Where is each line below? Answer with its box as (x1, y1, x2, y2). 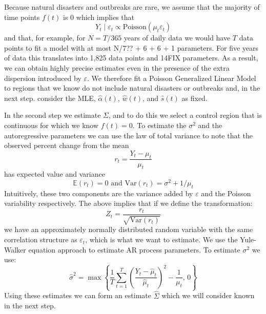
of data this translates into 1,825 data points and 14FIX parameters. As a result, (4, 52, 258, 63)
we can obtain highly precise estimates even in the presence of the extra (4, 62, 230, 73)
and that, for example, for (4, 32, 86, 43)
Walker (4, 244, 26, 255)
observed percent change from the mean (4, 140, 129, 151)
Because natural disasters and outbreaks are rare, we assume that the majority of (4, 2, 260, 12)
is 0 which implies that (63, 11, 135, 22)
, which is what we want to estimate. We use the (85, 234, 238, 245)
